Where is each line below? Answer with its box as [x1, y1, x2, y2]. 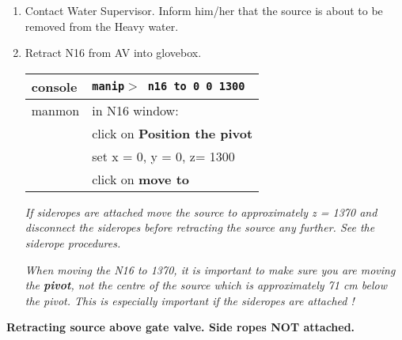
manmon [31, 100, 80, 119]
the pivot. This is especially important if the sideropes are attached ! [25, 292, 355, 308]
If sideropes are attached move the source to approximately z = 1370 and [25, 203, 377, 220]
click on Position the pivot [92, 123, 253, 142]
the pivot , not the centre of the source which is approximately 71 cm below [25, 277, 388, 293]
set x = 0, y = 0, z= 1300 [92, 146, 235, 165]
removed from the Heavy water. [25, 17, 179, 34]
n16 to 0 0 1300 [147, 80, 245, 93]
